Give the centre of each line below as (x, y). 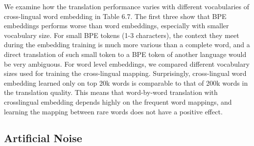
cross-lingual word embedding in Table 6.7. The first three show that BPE (115, 16)
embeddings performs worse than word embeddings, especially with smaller (116, 26)
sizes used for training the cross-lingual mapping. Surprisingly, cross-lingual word (125, 73)
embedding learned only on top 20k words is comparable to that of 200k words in (126, 82)
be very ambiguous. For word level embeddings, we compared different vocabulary (127, 64)
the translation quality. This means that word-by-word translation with (111, 92)
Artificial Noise (43, 137)
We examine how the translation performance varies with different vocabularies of (127, 6)
